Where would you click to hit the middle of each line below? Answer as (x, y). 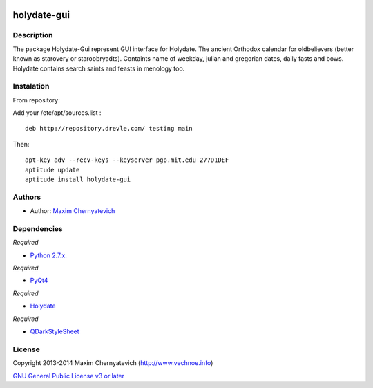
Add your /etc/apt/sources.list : (57, 113)
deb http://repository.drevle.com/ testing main (109, 129)
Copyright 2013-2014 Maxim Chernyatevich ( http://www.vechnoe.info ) (113, 363)
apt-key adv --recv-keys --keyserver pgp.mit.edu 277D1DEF (127, 160)
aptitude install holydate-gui (78, 179)
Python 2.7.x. (48, 255)
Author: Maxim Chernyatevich (73, 211)
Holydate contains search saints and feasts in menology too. (99, 68)
